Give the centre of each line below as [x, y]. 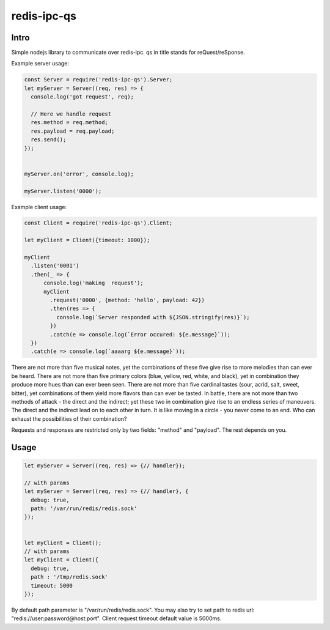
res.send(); [49, 140]
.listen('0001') [55, 266]
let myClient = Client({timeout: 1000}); [87, 240]
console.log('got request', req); [82, 97]
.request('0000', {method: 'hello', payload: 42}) [127, 300]
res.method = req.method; [69, 123]
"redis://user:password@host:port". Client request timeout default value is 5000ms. [116, 618]
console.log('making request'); [94, 283]
